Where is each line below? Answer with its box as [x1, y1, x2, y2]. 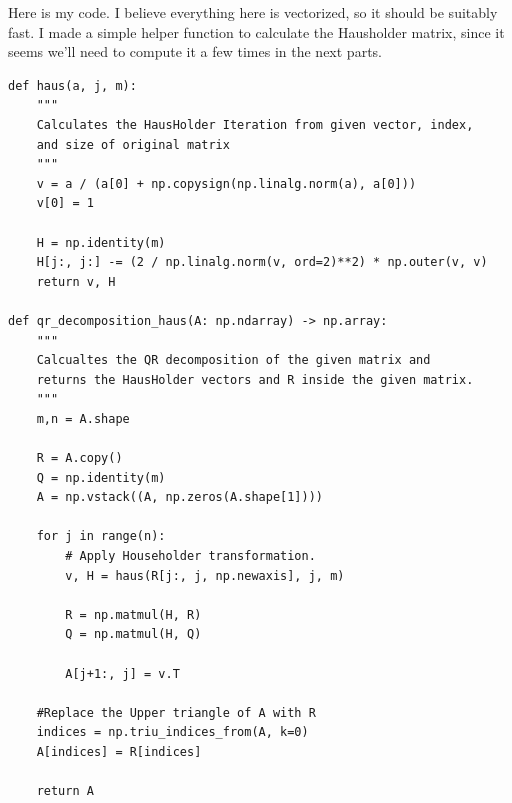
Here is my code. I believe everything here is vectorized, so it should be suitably [8, 2, 498, 22]
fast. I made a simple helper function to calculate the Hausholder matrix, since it [8, 21, 505, 42]
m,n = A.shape [36, 411, 130, 426]
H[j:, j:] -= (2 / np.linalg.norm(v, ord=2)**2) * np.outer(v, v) [36, 255, 488, 270]
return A [36, 784, 94, 799]
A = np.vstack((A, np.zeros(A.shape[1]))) [36, 490, 323, 505]
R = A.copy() [36, 451, 123, 466]
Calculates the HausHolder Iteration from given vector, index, [36, 117, 474, 132]
